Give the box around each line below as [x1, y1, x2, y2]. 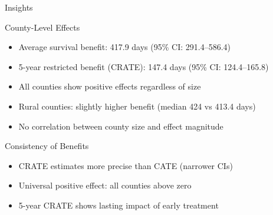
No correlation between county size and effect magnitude [18, 120, 223, 132]
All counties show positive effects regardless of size [18, 80, 201, 92]
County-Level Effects [5, 21, 80, 33]
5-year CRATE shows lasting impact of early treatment [18, 199, 219, 211]
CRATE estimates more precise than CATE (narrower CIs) [18, 159, 233, 171]
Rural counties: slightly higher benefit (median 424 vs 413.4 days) [18, 100, 256, 112]
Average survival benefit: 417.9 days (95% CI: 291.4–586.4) [18, 41, 231, 53]
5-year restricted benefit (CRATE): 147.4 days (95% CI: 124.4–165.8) [18, 60, 269, 72]
